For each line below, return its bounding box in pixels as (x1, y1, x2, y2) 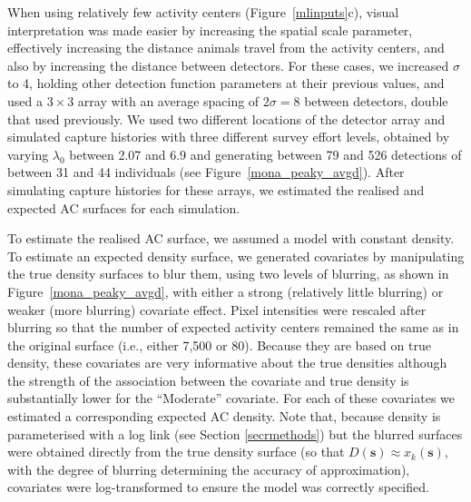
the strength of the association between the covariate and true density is (7, 370, 409, 389)
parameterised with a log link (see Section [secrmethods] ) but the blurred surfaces (7, 424, 463, 443)
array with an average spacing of (77, 91, 260, 110)
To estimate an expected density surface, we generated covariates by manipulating (7, 246, 465, 265)
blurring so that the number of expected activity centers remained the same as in (7, 318, 459, 337)
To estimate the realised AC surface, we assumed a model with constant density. (7, 229, 455, 248)
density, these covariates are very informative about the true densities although (7, 353, 447, 372)
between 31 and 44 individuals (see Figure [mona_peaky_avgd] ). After (7, 162, 405, 182)
